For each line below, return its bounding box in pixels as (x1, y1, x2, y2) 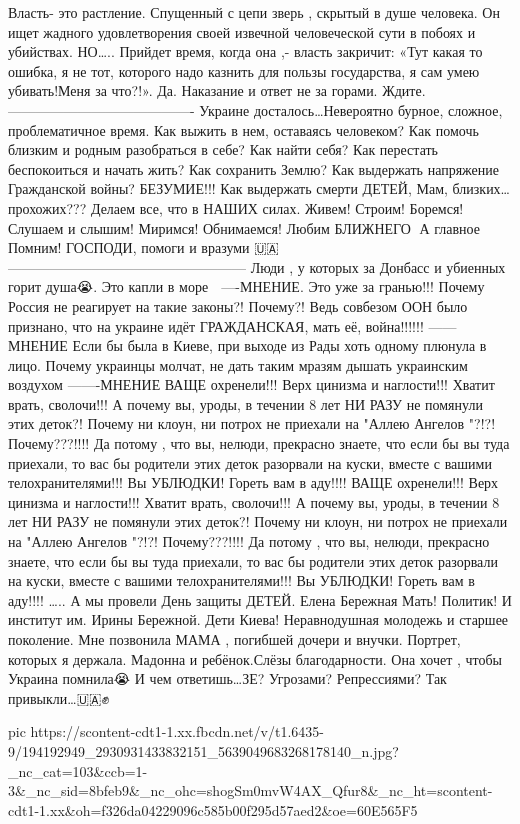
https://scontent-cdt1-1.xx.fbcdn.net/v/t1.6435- (30, 721, 324, 742)
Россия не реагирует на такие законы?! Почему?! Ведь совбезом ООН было (8, 295, 468, 316)
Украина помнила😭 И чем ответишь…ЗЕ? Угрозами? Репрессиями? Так (8, 668, 447, 689)
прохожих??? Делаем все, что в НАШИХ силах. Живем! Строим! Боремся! (8, 197, 464, 218)
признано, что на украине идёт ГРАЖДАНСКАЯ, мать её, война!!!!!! (8, 315, 424, 336)
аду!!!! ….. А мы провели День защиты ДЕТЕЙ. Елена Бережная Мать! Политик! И (8, 589, 512, 610)
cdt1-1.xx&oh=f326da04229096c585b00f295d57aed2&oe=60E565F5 (8, 799, 418, 820)
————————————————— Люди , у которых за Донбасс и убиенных (8, 256, 506, 277)
